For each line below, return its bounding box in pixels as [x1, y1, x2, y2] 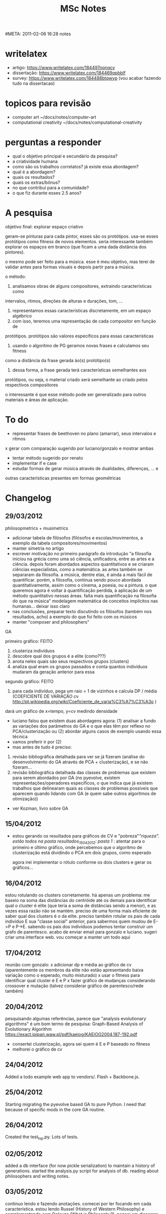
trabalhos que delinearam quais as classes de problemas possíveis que [12, 785, 158, 791]
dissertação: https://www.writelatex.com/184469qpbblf [12, 70, 126, 76]
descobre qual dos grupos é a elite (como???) [12, 653, 106, 659]
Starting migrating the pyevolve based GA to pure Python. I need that [5, 1101, 146, 1107]
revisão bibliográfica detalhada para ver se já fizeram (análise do [12, 753, 145, 759]
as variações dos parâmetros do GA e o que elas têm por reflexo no [12, 723, 151, 729]
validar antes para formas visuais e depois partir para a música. [5, 264, 135, 270]
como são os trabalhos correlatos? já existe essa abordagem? [12, 164, 139, 169]
